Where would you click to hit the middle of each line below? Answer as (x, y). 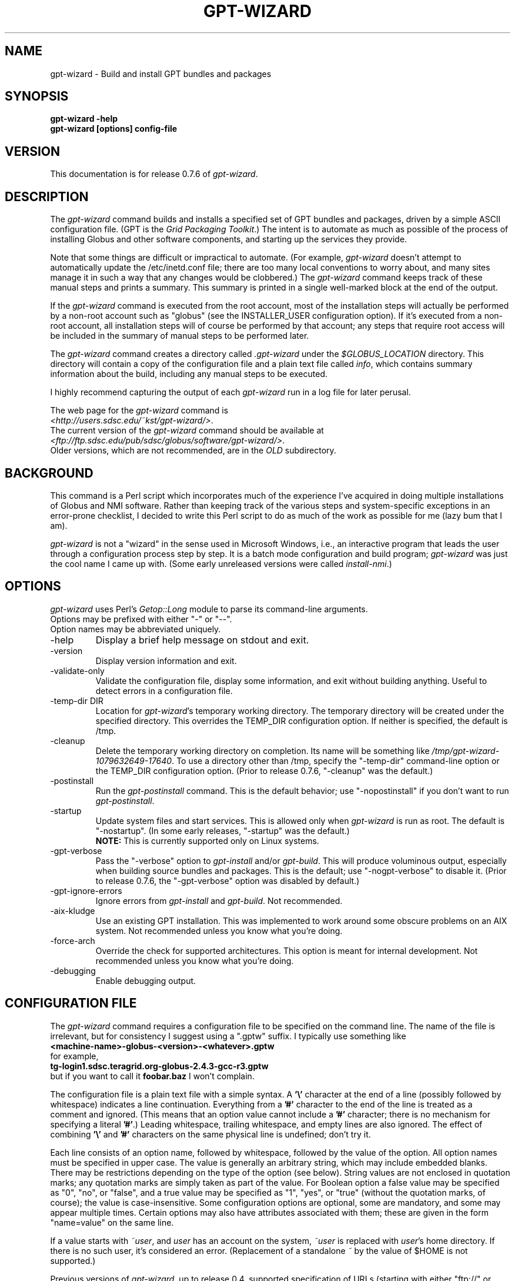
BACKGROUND (49, 473)
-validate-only (77, 670)
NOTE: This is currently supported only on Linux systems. (207, 840)
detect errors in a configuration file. (164, 690)
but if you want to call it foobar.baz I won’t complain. (152, 1076)
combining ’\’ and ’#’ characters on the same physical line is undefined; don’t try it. (210, 1134)
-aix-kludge (73, 910)
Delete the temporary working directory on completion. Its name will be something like (262, 750)
